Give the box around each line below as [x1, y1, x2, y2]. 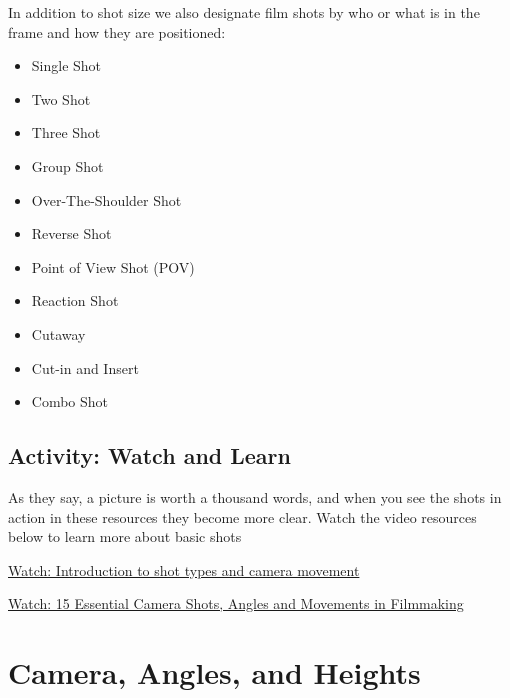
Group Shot [31, 155, 104, 176]
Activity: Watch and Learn [8, 440, 291, 471]
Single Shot [31, 55, 102, 76]
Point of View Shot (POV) [31, 256, 195, 277]
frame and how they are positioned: [8, 21, 226, 42]
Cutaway [31, 323, 86, 344]
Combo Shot [31, 391, 109, 412]
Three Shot [31, 122, 101, 143]
